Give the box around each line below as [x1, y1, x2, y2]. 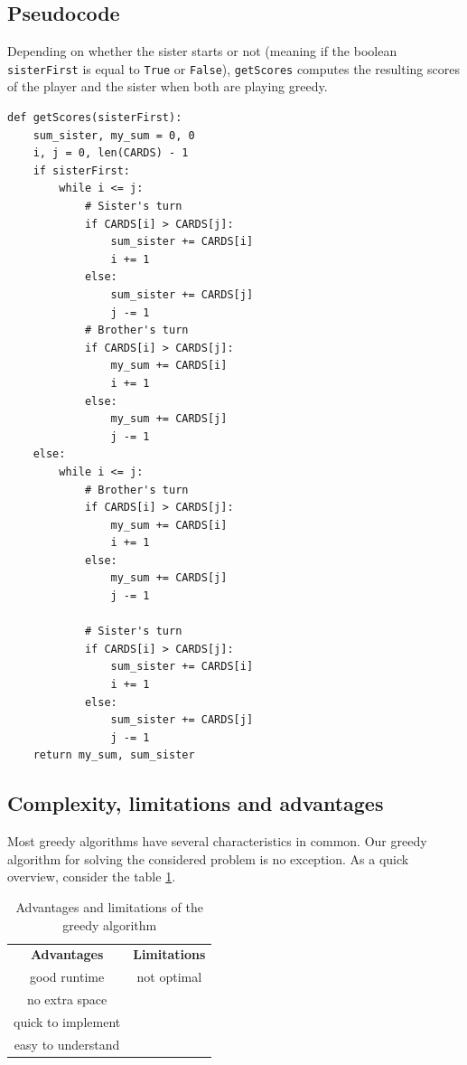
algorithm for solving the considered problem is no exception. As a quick [7, 849, 409, 868]
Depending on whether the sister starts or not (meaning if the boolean [7, 42, 397, 61]
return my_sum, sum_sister [33, 749, 195, 762]
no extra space [26, 990, 107, 1009]
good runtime [30, 967, 105, 986]
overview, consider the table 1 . [7, 867, 176, 886]
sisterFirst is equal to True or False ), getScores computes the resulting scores [7, 59, 460, 78]
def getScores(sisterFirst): [7, 111, 182, 125]
